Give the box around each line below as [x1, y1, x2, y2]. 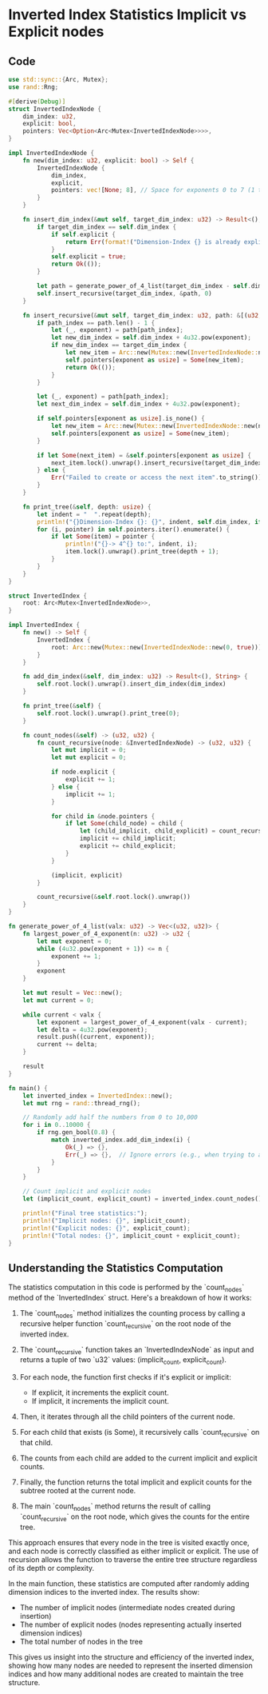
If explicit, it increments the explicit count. [31, 1388, 169, 1397]
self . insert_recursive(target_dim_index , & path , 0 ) [37, 290, 213, 298]
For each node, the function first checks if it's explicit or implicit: [19, 1372, 231, 1382]
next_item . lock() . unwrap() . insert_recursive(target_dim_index [50, 458, 262, 467]
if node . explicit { [50, 768, 116, 777]
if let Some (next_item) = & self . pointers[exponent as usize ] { [37, 451, 251, 459]
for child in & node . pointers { [50, 812, 156, 821]
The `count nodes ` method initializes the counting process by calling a [19, 1308, 246, 1320]
